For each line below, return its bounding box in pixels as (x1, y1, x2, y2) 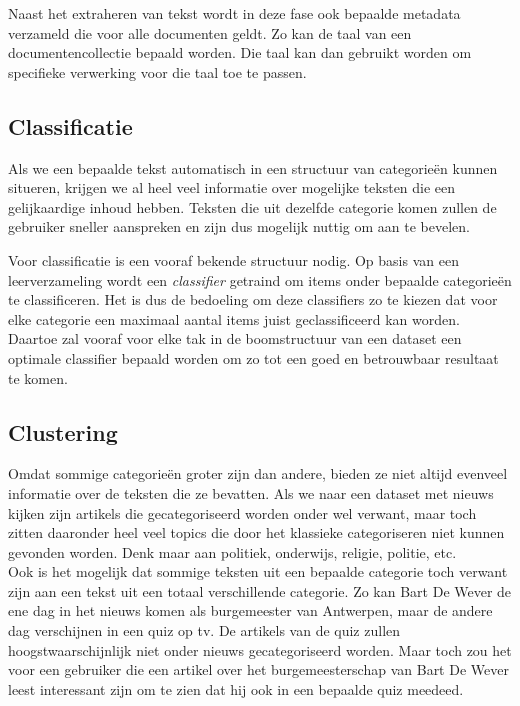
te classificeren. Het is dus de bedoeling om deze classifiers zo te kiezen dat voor (8, 289, 498, 310)
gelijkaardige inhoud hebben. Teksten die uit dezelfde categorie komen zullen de (8, 196, 497, 217)
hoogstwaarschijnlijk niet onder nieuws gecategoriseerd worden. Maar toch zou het (8, 639, 512, 660)
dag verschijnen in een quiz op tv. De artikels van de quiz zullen (8, 620, 401, 641)
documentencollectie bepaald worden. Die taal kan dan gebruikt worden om (8, 42, 472, 63)
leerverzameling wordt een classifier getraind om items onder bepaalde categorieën (8, 269, 512, 290)
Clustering (8, 416, 118, 447)
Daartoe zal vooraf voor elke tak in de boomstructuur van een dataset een (8, 328, 462, 349)
